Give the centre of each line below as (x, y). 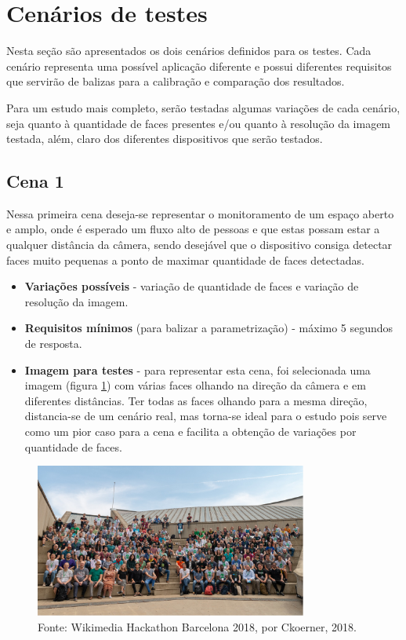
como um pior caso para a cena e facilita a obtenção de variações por (190, 432)
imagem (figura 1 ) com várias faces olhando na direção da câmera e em (195, 385)
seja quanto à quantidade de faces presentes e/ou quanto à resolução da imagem (199, 123)
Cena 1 (35, 181)
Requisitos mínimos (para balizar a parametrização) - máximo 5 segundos (209, 328)
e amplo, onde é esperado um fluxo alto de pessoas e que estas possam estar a (193, 229)
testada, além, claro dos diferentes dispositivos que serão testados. (165, 139)
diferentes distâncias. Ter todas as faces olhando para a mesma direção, (196, 400)
